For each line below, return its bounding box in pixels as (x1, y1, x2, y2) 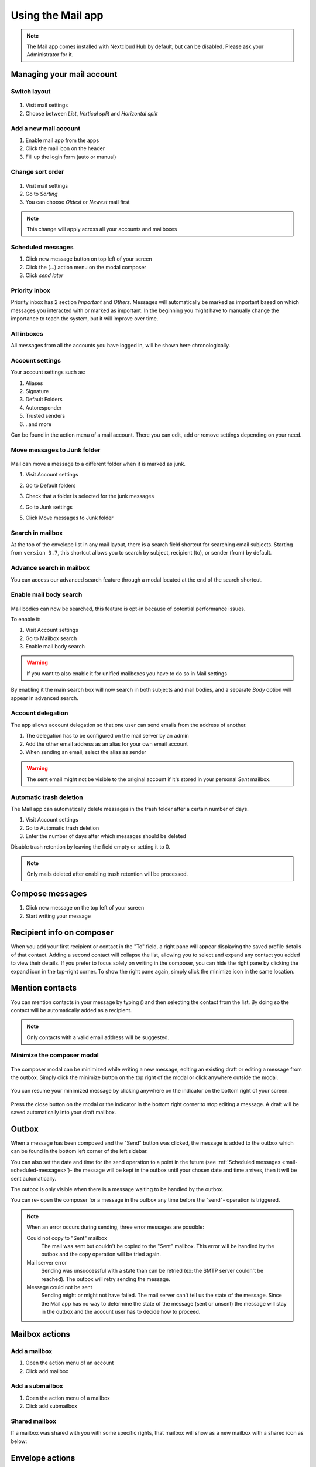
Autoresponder (25, 404, 62, 411)
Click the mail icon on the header (25, 145, 105, 152)
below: (11, 1438, 28, 1445)
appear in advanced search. (11, 694, 78, 701)
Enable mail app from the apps (25, 137, 99, 144)
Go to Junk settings (25, 503, 73, 511)
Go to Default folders (25, 482, 76, 489)
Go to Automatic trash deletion (25, 824, 99, 831)
